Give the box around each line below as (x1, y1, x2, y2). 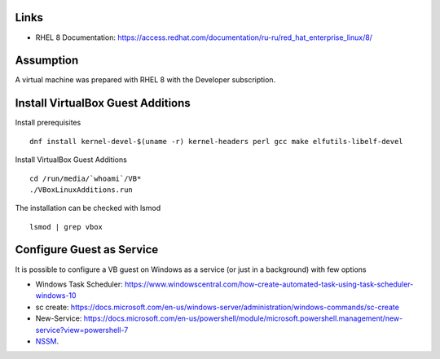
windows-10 (35, 291, 77, 300)
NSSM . (35, 336, 59, 346)
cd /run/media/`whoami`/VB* (29, 173, 142, 183)
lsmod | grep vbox (29, 222, 103, 231)
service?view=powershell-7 (35, 325, 129, 335)
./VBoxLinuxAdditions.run (29, 185, 134, 195)
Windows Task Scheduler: (35, 279, 123, 289)
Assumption (15, 54, 79, 68)
